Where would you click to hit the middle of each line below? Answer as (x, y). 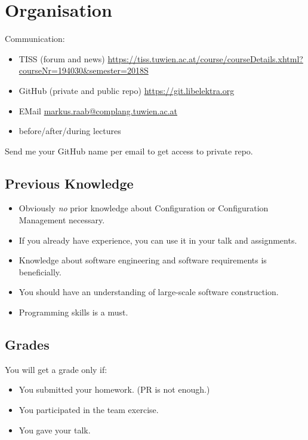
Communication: (35, 39)
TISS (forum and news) (62, 58)
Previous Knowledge (69, 183)
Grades (27, 345)
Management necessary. (62, 220)
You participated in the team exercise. (89, 410)
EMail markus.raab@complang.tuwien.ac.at (98, 110)
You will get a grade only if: (56, 369)
